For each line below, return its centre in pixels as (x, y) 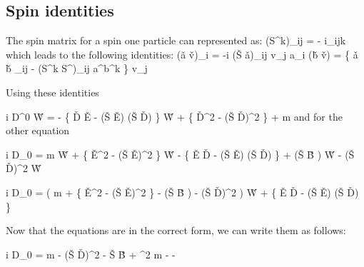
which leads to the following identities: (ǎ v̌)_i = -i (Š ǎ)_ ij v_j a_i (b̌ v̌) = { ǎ (182, 54)
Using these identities (52, 92)
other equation (38, 130)
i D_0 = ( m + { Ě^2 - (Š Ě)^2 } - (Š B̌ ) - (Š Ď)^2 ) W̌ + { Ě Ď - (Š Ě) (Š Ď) (182, 192)
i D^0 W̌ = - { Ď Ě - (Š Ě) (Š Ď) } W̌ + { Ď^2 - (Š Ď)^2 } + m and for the (174, 116)
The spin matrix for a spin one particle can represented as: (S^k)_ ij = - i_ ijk (176, 40)
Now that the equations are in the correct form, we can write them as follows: (176, 230)
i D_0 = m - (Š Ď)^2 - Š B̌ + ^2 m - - (91, 254)
